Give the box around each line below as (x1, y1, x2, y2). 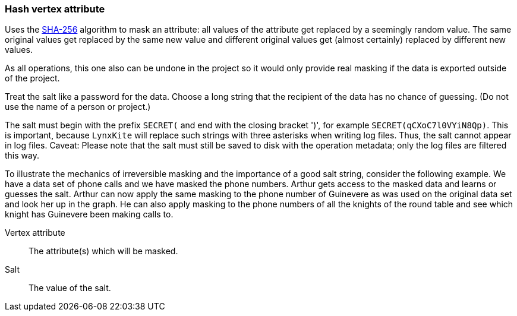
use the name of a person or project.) (5, 102, 151, 112)
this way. (5, 150, 39, 161)
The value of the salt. (29, 283, 111, 293)
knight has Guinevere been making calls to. (5, 209, 174, 220)
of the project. (5, 73, 60, 84)
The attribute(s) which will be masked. (29, 246, 178, 257)
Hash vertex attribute (5, 3, 105, 15)
